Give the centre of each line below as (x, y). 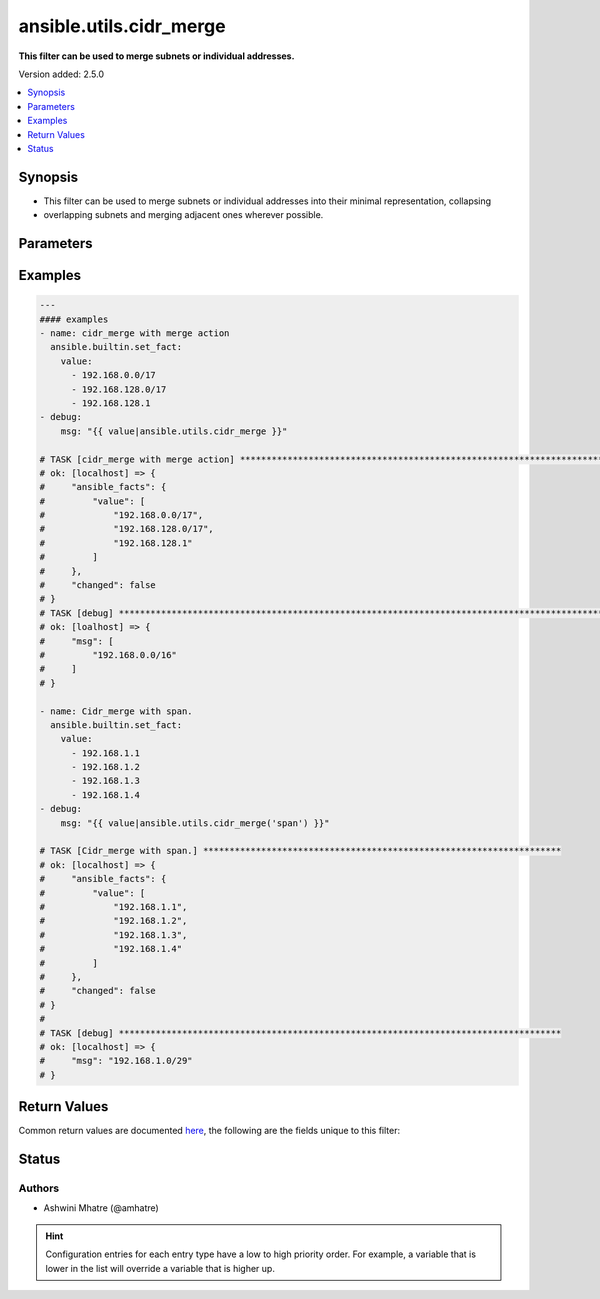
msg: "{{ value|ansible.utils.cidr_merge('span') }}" (195, 823)
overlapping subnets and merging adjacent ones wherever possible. (183, 215)
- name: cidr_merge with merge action (134, 333)
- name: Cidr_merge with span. (116, 711)
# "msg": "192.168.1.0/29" (116, 1061)
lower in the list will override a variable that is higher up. (160, 1268)
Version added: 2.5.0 (61, 74)
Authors (39, 1188)
